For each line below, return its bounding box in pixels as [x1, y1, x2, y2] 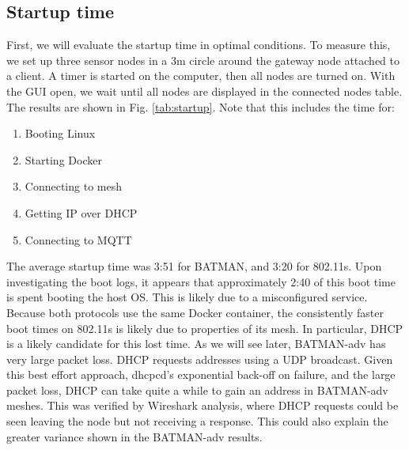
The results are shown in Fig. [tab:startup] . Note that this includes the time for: [6, 98, 395, 115]
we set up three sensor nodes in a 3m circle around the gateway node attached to [6, 51, 400, 68]
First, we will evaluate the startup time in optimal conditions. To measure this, [6, 36, 391, 53]
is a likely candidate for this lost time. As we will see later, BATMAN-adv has [6, 335, 386, 352]
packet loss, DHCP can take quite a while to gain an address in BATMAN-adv [6, 381, 388, 398]
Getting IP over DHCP [25, 204, 138, 221]
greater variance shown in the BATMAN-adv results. [6, 428, 263, 444]
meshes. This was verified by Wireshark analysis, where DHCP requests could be [6, 397, 399, 414]
